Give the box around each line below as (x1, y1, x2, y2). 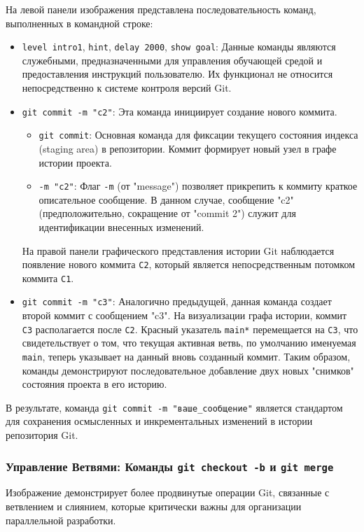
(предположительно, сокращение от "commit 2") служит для (38, 206, 296, 220)
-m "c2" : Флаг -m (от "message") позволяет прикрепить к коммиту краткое (38, 178, 358, 193)
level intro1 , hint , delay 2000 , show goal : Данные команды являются (22, 39, 336, 54)
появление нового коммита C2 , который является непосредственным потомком (22, 257, 356, 272)
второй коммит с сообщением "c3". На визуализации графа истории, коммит (22, 308, 347, 323)
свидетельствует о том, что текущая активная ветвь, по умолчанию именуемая (22, 335, 356, 350)
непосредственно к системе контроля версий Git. (22, 80, 232, 95)
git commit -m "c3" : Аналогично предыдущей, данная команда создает (22, 294, 332, 309)
